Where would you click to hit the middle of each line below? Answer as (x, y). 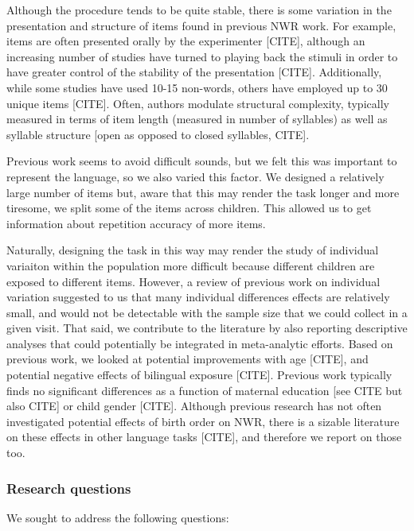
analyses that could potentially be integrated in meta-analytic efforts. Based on (200, 343)
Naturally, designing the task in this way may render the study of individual (193, 250)
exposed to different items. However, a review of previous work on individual (193, 281)
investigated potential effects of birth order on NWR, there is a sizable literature (203, 421)
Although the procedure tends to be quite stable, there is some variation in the (199, 10)
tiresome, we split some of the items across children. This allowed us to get (189, 208)
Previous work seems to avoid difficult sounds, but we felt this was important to (202, 161)
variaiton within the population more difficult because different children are (191, 265)
